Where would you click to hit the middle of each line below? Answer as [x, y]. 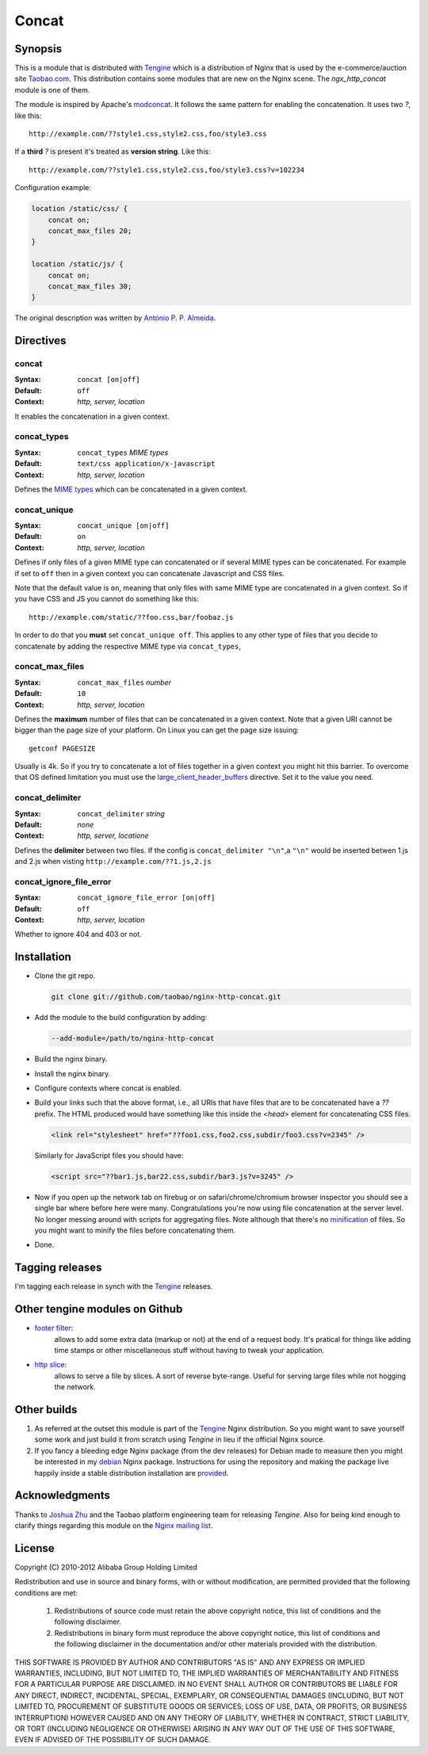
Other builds [46, 1410]
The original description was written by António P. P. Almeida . [115, 318]
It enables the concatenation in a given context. [92, 416]
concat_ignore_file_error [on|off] [146, 898]
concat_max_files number [124, 682]
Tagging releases [58, 1268]
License [34, 1548]
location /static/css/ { [80, 209]
